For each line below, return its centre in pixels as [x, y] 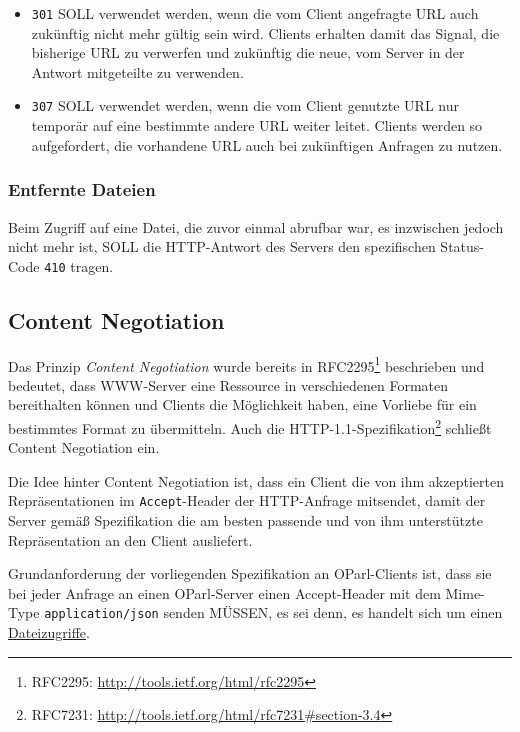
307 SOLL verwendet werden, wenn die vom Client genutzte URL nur [245, 105]
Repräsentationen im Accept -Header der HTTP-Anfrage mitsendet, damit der [247, 500]
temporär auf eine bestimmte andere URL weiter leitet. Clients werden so [257, 125]
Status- [462, 246]
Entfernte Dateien [82, 189]
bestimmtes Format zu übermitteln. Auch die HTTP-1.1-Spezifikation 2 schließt [250, 426]
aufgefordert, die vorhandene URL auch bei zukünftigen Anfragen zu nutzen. [267, 144]
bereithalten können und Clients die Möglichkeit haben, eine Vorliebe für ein [242, 404]
